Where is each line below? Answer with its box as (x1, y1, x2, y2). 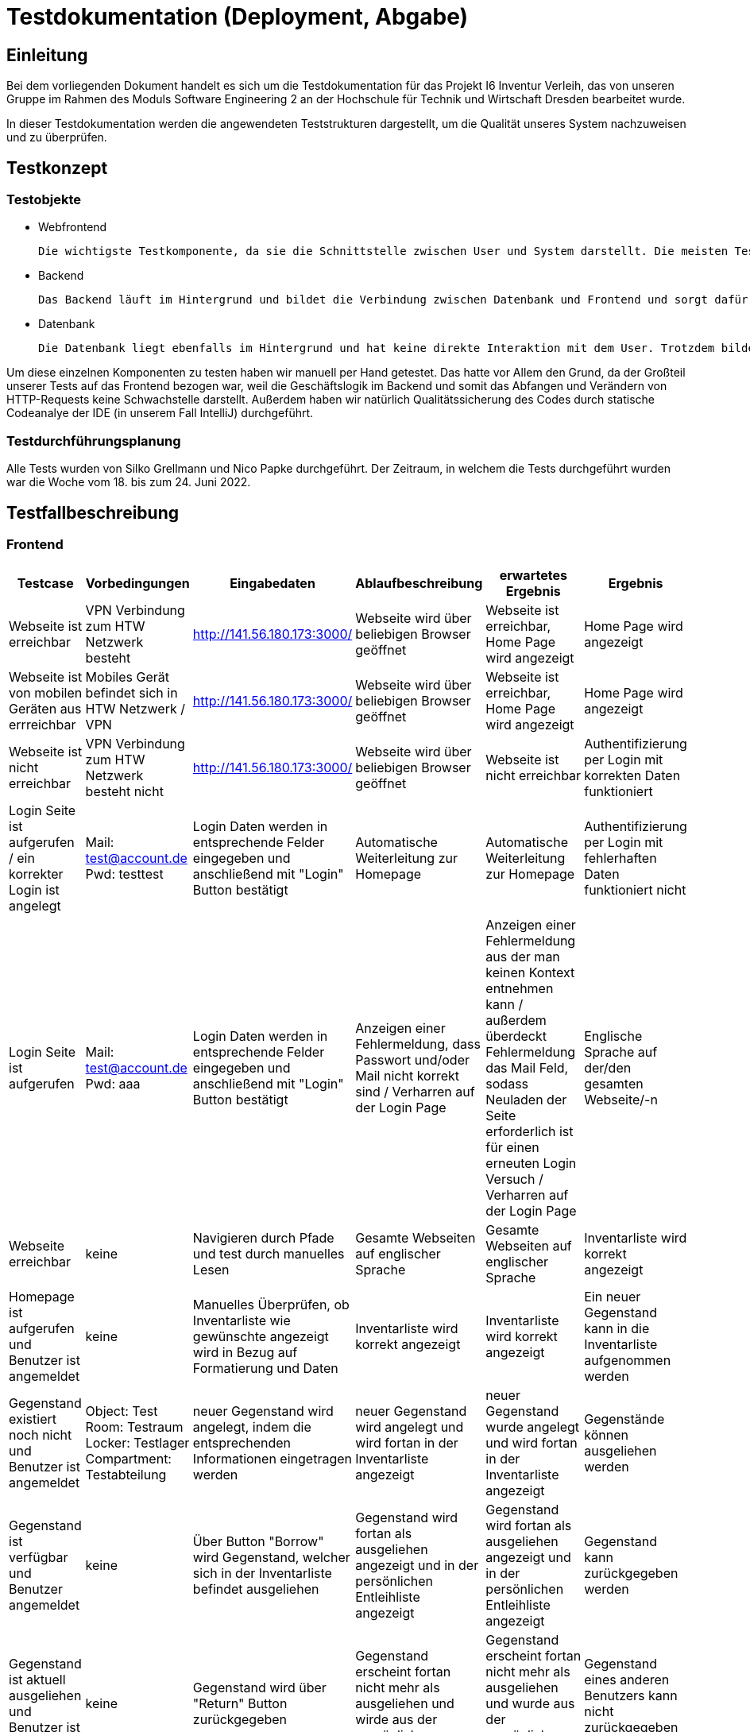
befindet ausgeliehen (192, 1581, 319, 1598)
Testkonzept (6, 157, 108, 178)
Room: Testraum (85, 1419, 184, 1436)
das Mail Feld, (485, 1060, 569, 1077)
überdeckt (485, 1028, 547, 1045)
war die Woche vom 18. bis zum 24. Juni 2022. (6, 475, 251, 489)
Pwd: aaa (85, 1076, 141, 1092)
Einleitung (6, 44, 88, 65)
